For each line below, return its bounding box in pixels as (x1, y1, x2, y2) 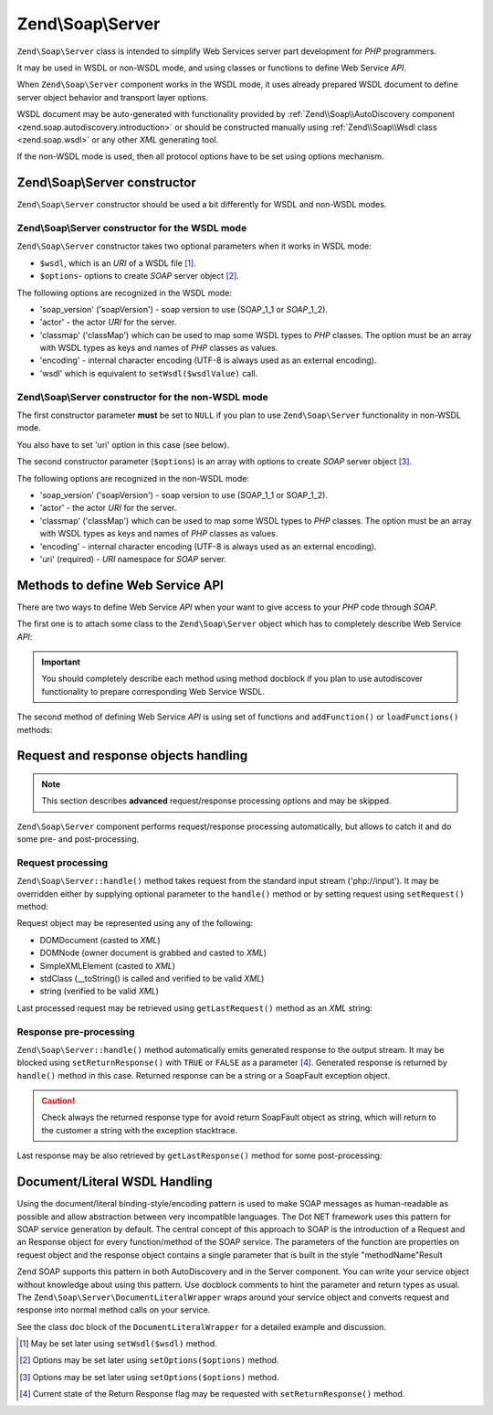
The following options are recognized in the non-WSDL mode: (16, 473, 250, 484)
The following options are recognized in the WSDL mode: (16, 287, 232, 298)
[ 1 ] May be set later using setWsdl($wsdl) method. (19, 1338, 218, 1349)
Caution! (41, 1095, 76, 1106)
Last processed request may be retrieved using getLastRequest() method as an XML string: (16, 1002, 373, 1014)
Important (41, 656, 81, 667)
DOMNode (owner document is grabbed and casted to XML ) (39, 947, 267, 959)
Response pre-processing (16, 1025, 135, 1037)
